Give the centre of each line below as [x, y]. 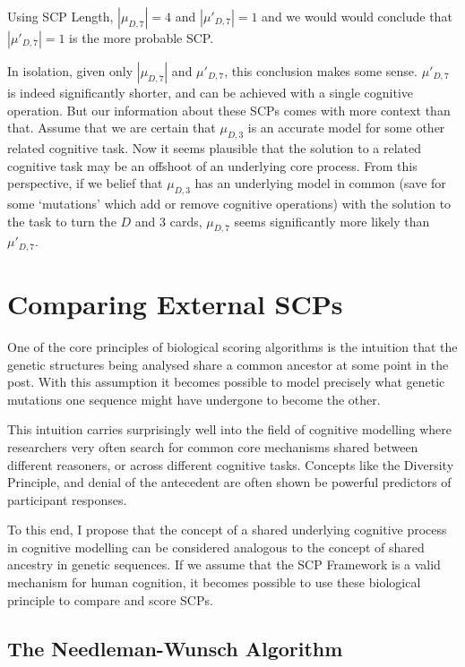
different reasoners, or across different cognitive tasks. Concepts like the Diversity [231, 464]
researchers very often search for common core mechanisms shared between [213, 446]
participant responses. [67, 499]
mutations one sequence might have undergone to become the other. [194, 399]
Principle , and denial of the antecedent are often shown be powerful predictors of [229, 482]
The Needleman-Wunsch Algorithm [175, 648]
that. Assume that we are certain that [112, 128]
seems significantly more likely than [332, 221]
